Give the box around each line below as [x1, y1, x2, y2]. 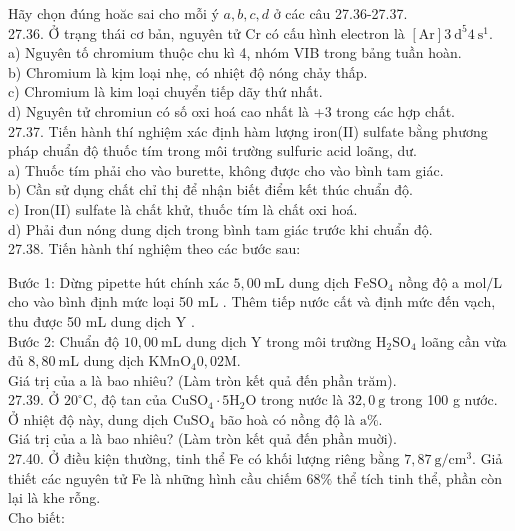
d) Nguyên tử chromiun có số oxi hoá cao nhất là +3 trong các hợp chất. [8, 100, 455, 121]
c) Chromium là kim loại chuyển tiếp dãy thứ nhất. [8, 81, 323, 102]
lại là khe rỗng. [8, 487, 101, 508]
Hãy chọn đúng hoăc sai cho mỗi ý [8, 3, 219, 23]
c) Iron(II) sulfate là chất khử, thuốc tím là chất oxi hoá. [8, 198, 358, 219]
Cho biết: [8, 506, 65, 527]
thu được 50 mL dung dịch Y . [8, 310, 195, 331]
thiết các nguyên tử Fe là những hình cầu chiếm [8, 467, 302, 488]
